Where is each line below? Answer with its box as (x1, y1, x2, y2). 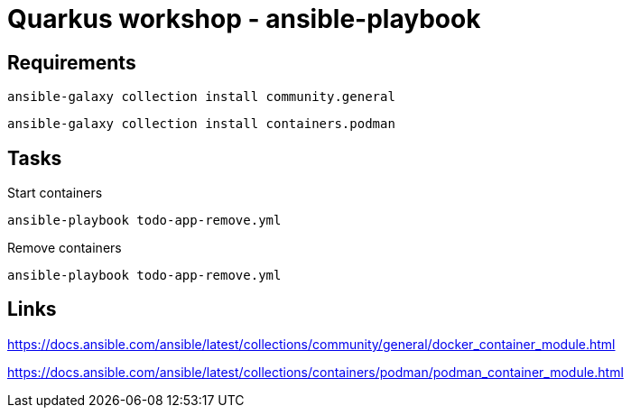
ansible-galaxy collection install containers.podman (7, 116, 395, 132)
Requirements (7, 51, 136, 74)
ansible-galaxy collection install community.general (7, 89, 395, 105)
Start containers (7, 185, 103, 201)
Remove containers (7, 240, 122, 256)
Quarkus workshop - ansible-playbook (7, 4, 481, 34)
